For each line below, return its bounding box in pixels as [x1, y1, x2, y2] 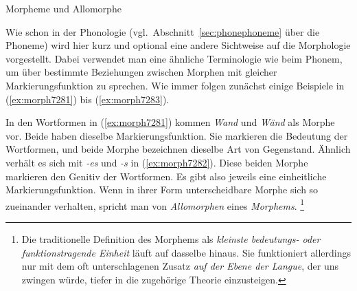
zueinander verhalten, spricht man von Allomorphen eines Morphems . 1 [5, 196, 305, 213]
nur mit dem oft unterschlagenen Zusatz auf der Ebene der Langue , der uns [21, 259, 338, 273]
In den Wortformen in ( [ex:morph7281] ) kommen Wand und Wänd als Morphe [5, 115, 335, 129]
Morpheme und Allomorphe [5, 1, 122, 15]
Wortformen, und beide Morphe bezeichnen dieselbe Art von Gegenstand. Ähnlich [5, 142, 351, 156]
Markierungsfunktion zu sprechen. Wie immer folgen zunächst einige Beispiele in [5, 78, 345, 92]
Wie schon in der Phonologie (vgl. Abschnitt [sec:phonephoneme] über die [5, 24, 320, 39]
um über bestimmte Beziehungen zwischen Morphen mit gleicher [5, 65, 277, 79]
